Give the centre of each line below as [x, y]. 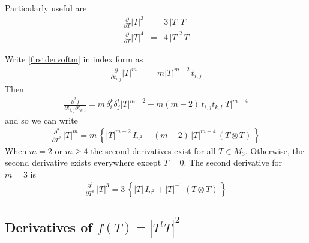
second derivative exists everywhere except [83, 162]
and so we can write [41, 120]
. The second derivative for [233, 162]
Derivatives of [49, 226]
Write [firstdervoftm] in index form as [74, 59]
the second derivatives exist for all [153, 150]
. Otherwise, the [274, 150]
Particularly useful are [46, 8]
